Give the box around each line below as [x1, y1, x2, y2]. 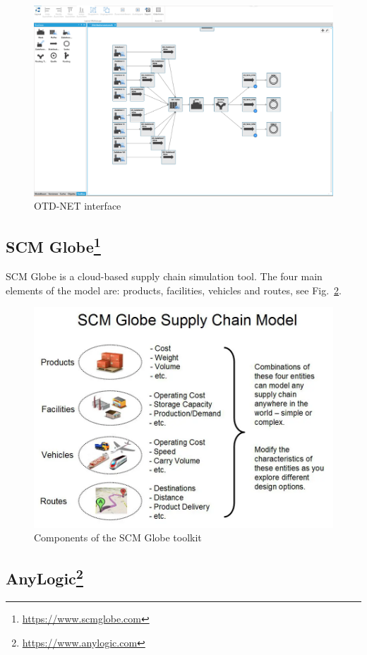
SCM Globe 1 [6, 233, 101, 258]
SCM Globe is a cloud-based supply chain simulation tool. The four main [6, 268, 323, 283]
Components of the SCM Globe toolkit [34, 530, 202, 545]
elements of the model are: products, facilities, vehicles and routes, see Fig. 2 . [6, 282, 342, 297]
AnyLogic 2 [6, 565, 83, 589]
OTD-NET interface [34, 198, 121, 213]
